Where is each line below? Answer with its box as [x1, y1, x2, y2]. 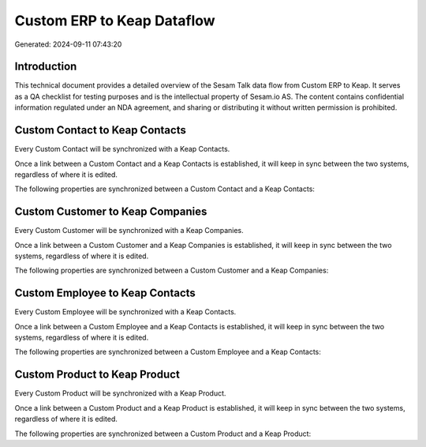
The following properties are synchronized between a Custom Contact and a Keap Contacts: [14, 184, 316, 193]
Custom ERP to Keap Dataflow [14, 12, 216, 29]
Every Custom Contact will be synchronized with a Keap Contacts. [14, 145, 230, 154]
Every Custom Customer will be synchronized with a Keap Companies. [14, 226, 244, 235]
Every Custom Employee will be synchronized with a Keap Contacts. [14, 307, 237, 317]
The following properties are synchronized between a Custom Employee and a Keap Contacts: [14, 347, 321, 357]
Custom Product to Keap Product [14, 368, 181, 381]
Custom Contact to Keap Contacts [14, 123, 187, 137]
